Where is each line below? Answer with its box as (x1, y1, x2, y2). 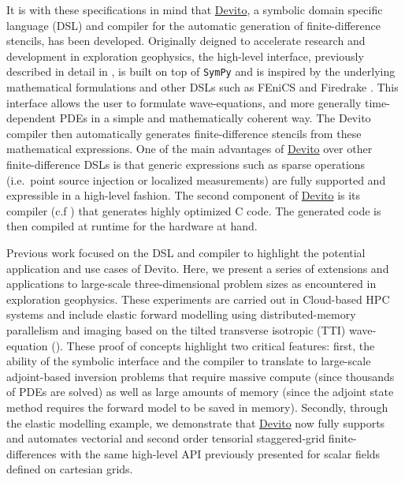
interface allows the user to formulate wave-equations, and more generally (6, 94, 362, 110)
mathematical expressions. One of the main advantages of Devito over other (6, 140, 373, 157)
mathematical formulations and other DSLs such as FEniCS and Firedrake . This (6, 79, 399, 95)
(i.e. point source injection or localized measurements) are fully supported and (6, 171, 386, 188)
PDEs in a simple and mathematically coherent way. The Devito (59, 110, 371, 126)
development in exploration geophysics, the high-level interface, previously (6, 47, 364, 64)
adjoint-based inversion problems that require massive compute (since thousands (6, 368, 395, 384)
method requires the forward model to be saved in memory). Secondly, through (6, 398, 388, 415)
